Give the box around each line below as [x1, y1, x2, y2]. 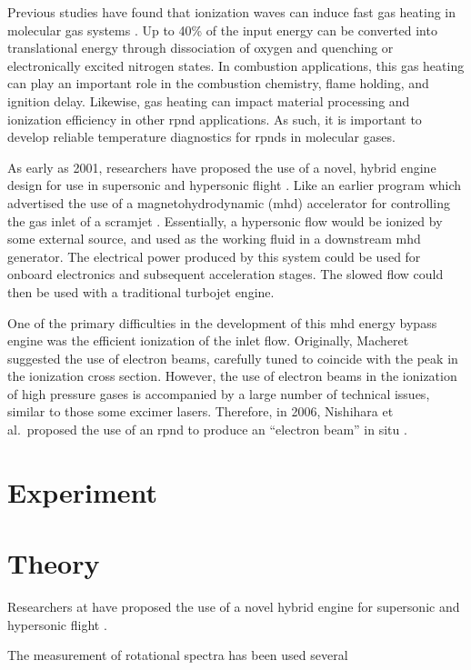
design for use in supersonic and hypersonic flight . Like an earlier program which [7, 175, 462, 195]
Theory [7, 545, 100, 582]
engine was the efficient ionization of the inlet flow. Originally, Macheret [7, 331, 409, 350]
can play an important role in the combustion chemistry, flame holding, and [7, 74, 429, 93]
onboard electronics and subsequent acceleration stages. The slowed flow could [7, 265, 444, 284]
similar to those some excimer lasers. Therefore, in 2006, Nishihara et [7, 402, 394, 421]
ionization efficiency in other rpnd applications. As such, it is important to [7, 109, 422, 128]
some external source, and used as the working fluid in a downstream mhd [7, 229, 421, 248]
